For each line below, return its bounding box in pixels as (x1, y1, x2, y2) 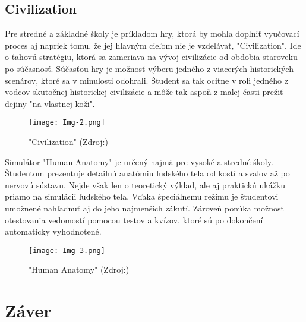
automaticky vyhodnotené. (5, 225, 102, 238)
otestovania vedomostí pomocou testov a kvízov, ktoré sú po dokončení (5, 213, 263, 226)
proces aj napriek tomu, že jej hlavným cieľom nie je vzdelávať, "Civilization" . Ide (5, 39, 301, 51)
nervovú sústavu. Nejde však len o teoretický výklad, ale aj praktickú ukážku (5, 178, 286, 191)
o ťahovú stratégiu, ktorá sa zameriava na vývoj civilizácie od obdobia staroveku (5, 50, 298, 63)
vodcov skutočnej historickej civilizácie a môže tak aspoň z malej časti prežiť (5, 86, 283, 98)
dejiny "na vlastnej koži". (5, 97, 95, 109)
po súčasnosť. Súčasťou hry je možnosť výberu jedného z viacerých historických (5, 62, 294, 74)
